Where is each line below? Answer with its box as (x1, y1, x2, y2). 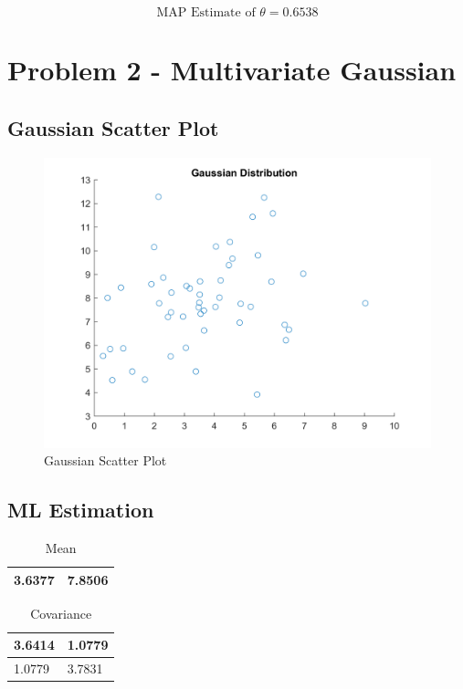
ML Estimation (7, 496, 154, 524)
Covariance (30, 603, 92, 622)
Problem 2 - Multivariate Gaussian (7, 51, 457, 89)
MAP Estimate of (156, 6, 256, 19)
